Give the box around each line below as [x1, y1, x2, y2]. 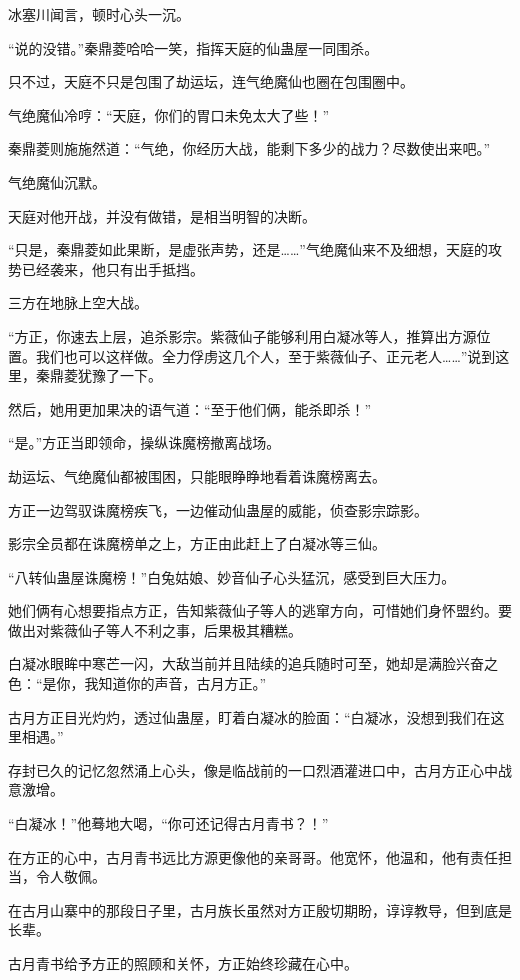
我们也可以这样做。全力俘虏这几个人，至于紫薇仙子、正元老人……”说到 [35, 345, 496, 366]
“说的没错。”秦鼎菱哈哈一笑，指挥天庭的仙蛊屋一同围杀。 [8, 37, 379, 58]
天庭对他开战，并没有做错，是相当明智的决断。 [8, 205, 316, 226]
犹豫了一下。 [77, 365, 162, 386]
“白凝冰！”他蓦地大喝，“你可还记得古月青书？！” [8, 813, 329, 834]
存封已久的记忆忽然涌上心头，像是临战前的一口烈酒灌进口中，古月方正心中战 [8, 759, 512, 780]
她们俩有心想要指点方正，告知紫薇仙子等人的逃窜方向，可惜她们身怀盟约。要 [8, 600, 512, 621]
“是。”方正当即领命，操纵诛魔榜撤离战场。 [8, 432, 281, 453]
